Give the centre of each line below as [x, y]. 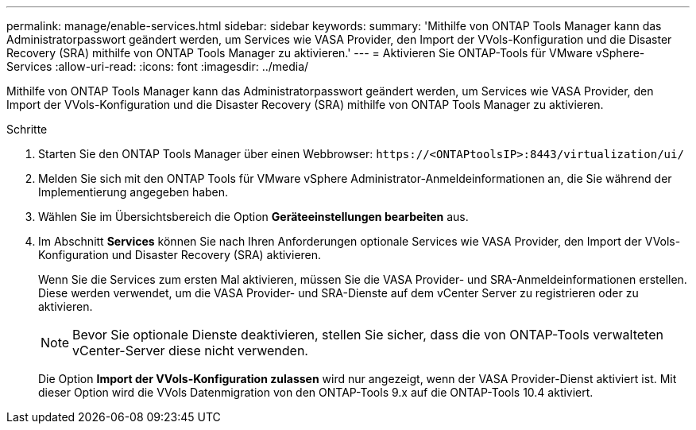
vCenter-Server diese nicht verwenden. [190, 351]
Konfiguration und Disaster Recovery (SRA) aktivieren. [180, 255]
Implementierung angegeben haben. [133, 192]
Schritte [27, 129]
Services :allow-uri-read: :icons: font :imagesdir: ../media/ [158, 66]
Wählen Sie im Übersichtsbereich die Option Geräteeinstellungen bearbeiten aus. [253, 217]
